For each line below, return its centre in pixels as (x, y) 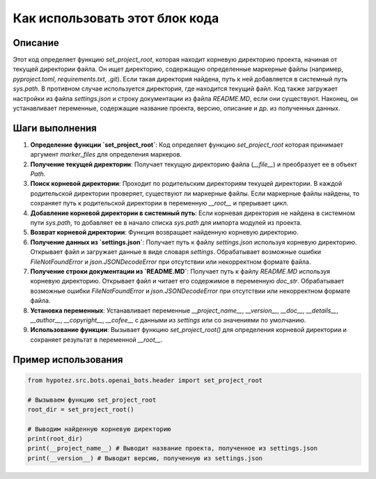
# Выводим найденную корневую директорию (99, 429)
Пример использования (68, 360)
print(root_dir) (55, 439)
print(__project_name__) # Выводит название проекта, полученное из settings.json (173, 448)
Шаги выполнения (55, 128)
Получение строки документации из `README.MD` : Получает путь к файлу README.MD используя (180, 271)
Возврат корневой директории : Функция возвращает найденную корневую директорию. (164, 233)
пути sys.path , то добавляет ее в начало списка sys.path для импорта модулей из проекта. (166, 223)
